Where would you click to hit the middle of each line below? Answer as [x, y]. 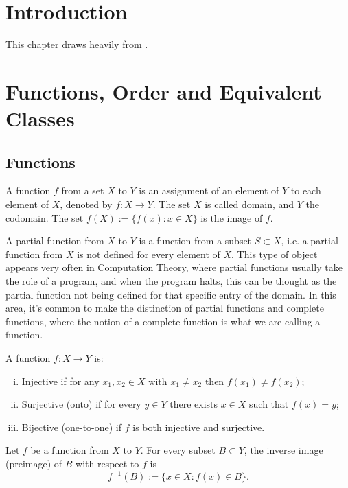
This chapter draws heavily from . [77, 44]
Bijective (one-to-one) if [72, 427]
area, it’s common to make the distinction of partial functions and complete [165, 308]
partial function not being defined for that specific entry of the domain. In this [171, 294]
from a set [83, 190]
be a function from [70, 450]
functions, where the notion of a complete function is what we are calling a [163, 321]
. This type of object [275, 254]
